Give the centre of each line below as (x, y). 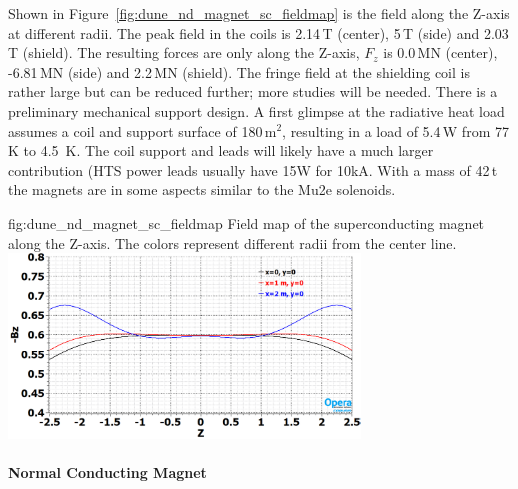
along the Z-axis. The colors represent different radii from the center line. (232, 242)
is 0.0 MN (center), (440, 52)
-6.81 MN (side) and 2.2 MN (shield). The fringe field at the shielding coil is (239, 71)
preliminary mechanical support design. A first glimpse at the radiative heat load (256, 110)
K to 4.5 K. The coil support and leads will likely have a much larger (221, 150)
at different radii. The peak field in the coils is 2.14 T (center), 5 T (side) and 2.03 (258, 32)
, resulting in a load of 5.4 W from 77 (395, 130)
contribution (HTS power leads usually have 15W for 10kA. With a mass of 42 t (253, 169)
